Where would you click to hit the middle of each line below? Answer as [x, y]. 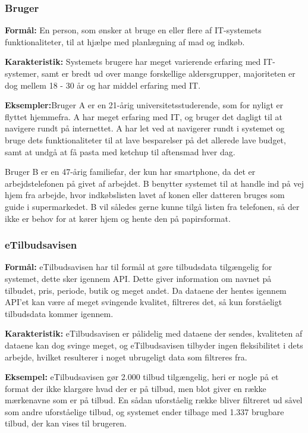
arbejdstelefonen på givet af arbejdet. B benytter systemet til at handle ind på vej [155, 183]
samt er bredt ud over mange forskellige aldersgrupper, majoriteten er [169, 73]
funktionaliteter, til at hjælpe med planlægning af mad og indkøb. [125, 41]
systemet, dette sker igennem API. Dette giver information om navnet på [138, 278]
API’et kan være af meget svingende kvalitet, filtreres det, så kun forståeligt [144, 302]
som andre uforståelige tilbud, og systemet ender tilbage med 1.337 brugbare [144, 411]
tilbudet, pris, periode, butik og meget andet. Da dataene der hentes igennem [146, 290]
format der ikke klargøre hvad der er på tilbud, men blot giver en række [136, 388]
